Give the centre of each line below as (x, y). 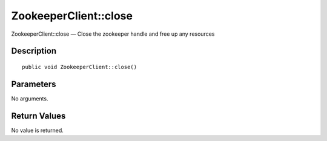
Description (34, 51)
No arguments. (30, 98)
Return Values (38, 116)
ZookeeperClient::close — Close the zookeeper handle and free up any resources (113, 34)
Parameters (34, 84)
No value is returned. (37, 130)
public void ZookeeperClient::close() (80, 67)
